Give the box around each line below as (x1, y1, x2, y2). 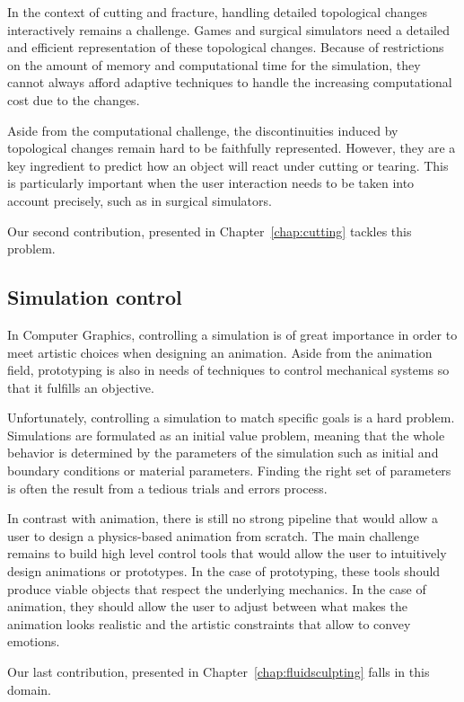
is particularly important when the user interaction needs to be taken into (7, 173, 415, 192)
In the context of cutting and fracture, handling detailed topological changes (7, 3, 428, 21)
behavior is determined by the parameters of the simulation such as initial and (7, 443, 439, 462)
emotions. (7, 632, 60, 651)
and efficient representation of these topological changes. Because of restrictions (7, 38, 444, 57)
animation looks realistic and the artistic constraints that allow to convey (7, 614, 411, 633)
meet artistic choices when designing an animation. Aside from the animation (7, 342, 433, 361)
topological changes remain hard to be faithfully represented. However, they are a (7, 138, 456, 157)
